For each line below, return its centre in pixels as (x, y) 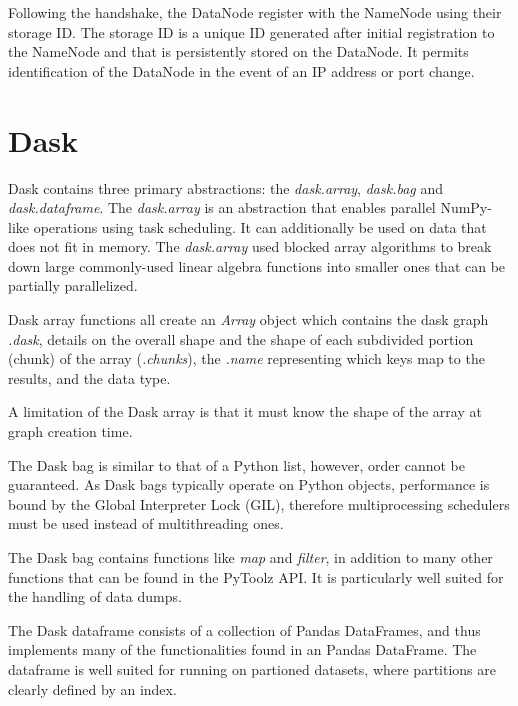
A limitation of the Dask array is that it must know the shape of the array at (245, 411)
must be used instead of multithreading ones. (146, 523)
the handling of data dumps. (95, 596)
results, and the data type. (89, 377)
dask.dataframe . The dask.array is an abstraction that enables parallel (222, 207)
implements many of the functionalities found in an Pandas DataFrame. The (242, 649)
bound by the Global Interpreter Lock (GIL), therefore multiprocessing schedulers (259, 503)
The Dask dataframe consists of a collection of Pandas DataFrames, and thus (244, 629)
